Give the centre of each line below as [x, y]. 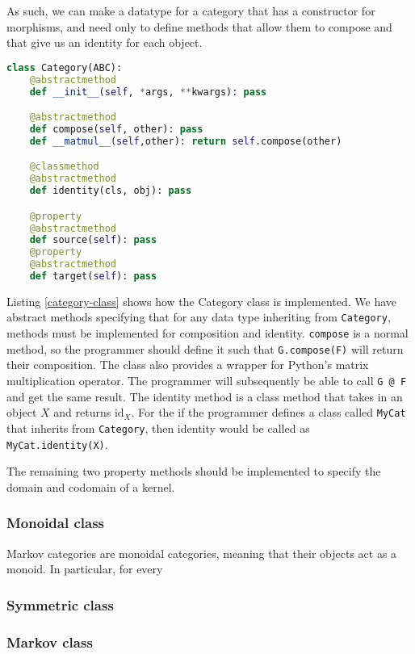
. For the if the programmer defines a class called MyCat [268, 412]
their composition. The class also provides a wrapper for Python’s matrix [188, 365]
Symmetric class [60, 604]
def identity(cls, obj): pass [111, 191]
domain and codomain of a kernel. [91, 486]
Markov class [50, 641]
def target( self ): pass [93, 276]
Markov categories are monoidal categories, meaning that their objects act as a [202, 553]
